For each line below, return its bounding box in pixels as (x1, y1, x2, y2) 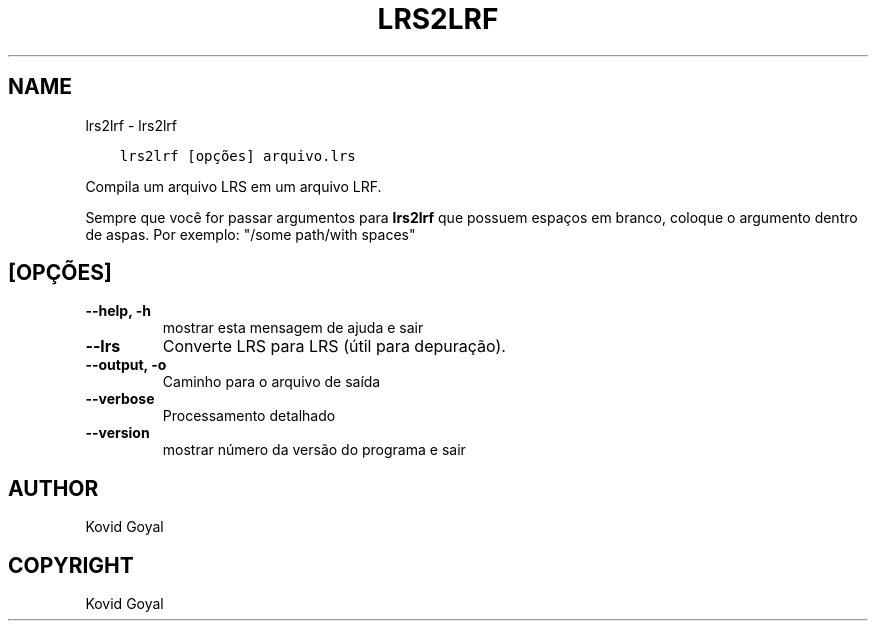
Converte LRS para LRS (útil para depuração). (162, 336, 506, 357)
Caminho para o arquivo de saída (162, 373, 381, 391)
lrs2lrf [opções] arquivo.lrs (119, 147, 356, 164)
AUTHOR (8, 475, 99, 501)
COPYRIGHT (8, 552, 134, 578)
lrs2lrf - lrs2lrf (85, 116, 178, 134)
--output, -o (85, 356, 167, 374)
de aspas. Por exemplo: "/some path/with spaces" (85, 225, 416, 243)
